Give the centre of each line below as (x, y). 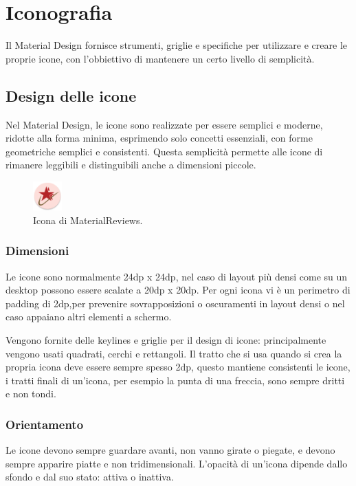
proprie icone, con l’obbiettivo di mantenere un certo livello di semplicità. (160, 58)
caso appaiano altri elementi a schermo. (89, 317)
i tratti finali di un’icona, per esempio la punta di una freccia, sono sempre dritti (175, 380)
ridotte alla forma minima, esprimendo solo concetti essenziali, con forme (159, 138)
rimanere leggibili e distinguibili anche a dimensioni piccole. (131, 165)
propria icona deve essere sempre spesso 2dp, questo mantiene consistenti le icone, (178, 367)
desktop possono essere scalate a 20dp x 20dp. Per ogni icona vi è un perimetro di (178, 290)
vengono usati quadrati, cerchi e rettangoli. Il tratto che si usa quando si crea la (174, 353)
